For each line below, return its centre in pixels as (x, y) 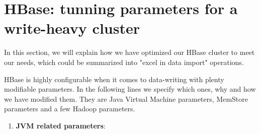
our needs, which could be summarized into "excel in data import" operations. (124, 62)
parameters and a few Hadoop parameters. (70, 109)
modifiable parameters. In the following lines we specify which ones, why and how (130, 89)
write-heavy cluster (72, 28)
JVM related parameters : (61, 125)
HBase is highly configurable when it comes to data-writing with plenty (114, 79)
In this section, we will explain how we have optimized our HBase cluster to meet (129, 52)
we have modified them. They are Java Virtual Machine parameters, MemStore (126, 98)
